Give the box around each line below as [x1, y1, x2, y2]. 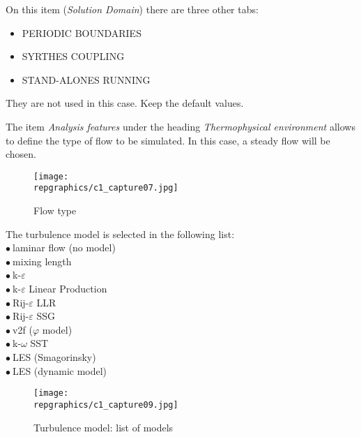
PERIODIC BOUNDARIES [22, 25, 141, 40]
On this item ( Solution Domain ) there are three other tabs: [6, 2, 259, 16]
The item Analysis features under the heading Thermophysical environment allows [6, 119, 355, 133]
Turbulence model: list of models [33, 420, 174, 434]
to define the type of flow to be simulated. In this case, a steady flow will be [6, 133, 330, 147]
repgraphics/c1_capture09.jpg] [33, 399, 178, 410]
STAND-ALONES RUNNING [22, 72, 151, 87]
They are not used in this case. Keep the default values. [6, 96, 244, 110]
